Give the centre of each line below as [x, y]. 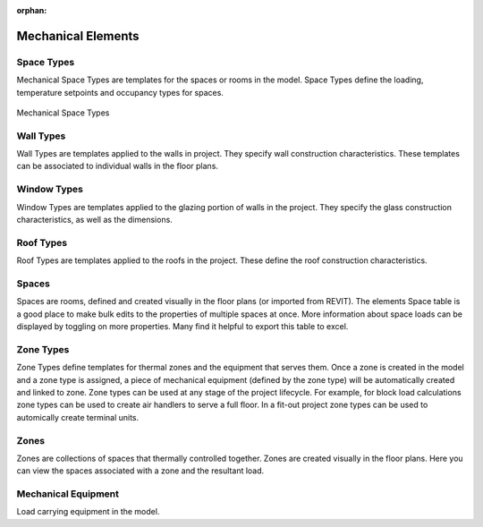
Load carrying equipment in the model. [88, 512]
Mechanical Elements [78, 36]
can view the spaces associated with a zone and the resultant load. [140, 471]
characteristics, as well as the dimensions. [95, 220]
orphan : [32, 10]
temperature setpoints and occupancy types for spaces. [120, 92]
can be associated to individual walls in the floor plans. [118, 166]
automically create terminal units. [78, 417]
